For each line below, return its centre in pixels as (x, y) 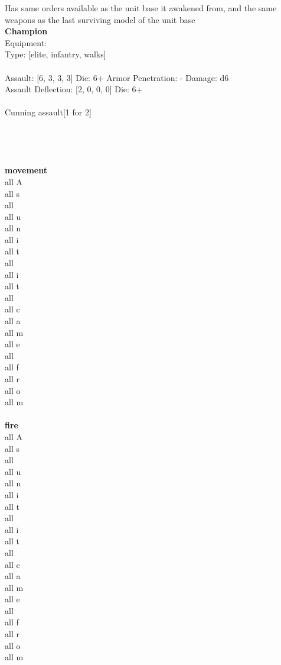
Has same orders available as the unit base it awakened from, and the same (141, 8)
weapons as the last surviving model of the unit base (100, 19)
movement (26, 170)
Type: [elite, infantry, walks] (55, 54)
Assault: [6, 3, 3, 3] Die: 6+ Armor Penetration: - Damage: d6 (117, 77)
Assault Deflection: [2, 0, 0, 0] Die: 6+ (74, 89)
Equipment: (26, 42)
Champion (26, 31)
